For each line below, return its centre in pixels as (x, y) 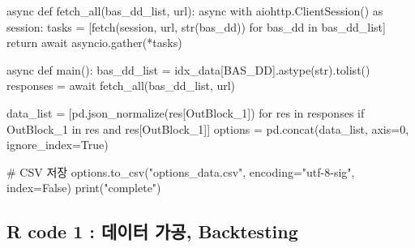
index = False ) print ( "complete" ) (84, 188)
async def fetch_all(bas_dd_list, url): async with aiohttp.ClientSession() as (195, 11)
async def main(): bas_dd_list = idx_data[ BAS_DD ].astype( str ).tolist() (188, 69)
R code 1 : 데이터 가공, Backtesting (152, 231)
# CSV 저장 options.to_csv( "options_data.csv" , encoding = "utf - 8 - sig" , (181, 171)
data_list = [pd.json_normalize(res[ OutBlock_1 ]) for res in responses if (186, 112)
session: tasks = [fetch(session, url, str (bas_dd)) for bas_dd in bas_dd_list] (196, 26)
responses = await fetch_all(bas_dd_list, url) (121, 86)
